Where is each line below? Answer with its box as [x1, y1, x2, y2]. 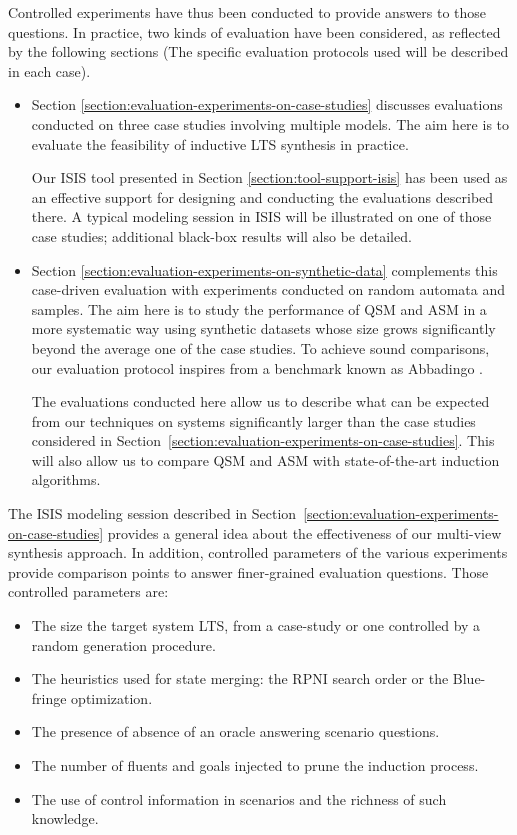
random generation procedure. [31, 634, 216, 655]
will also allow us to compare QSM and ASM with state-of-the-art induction [31, 449, 500, 470]
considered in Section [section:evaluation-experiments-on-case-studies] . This [31, 430, 495, 451]
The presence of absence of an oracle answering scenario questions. [31, 721, 440, 742]
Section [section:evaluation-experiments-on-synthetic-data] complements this [31, 259, 498, 280]
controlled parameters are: [8, 581, 169, 602]
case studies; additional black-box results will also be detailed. [31, 225, 412, 246]
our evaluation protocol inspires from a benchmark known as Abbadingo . [31, 357, 484, 378]
